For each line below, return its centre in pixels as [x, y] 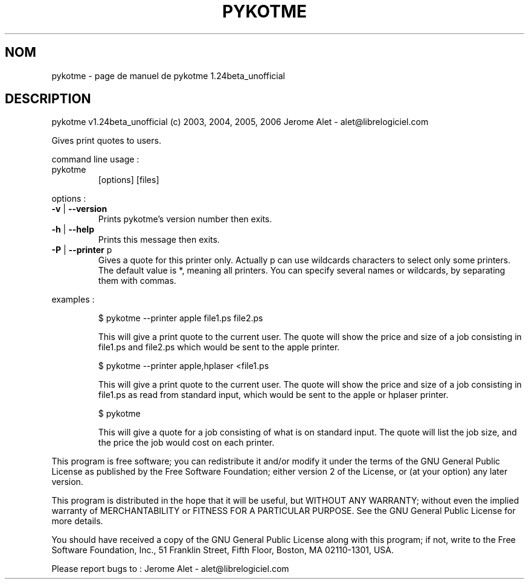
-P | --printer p [82, 250]
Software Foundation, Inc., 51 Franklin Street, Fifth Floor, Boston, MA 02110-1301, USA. [223, 550]
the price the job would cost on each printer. [186, 443]
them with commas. [137, 281]
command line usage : [95, 159]
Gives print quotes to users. [106, 141]
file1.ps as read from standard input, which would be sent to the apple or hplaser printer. [273, 395]
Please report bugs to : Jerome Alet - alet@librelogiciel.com [170, 569]
